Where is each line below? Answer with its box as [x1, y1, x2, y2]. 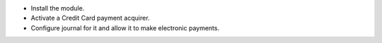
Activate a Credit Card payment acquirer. [30, 14, 150, 23]
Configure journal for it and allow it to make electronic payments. [30, 23, 219, 32]
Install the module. [30, 4, 85, 12]
